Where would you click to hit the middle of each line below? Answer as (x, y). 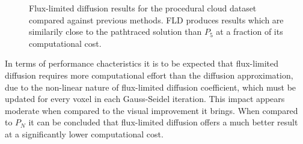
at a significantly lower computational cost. (84, 133)
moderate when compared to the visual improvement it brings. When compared (151, 110)
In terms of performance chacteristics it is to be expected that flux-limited (142, 63)
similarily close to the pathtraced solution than (115, 31)
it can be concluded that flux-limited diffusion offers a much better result (163, 122)
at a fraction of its (249, 31)
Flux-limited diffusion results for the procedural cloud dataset (143, 8)
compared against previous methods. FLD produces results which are (156, 19)
